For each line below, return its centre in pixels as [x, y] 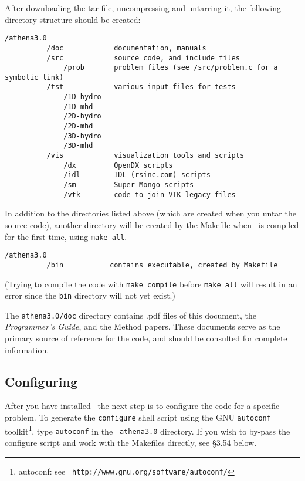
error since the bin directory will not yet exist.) [90, 295]
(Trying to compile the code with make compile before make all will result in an [151, 284]
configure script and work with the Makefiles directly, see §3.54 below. [131, 443]
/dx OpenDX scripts [118, 165]
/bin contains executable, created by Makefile [162, 265]
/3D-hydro [82, 136]
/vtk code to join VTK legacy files [150, 194]
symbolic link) [34, 77]
